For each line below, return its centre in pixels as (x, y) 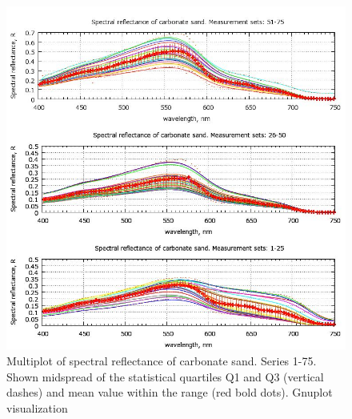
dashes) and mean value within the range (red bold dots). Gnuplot (170, 392)
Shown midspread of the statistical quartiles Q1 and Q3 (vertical (165, 376)
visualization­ (37, 407)
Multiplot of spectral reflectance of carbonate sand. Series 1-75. (162, 361)
